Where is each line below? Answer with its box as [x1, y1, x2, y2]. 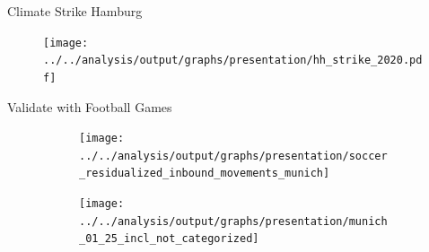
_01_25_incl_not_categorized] [79, 232, 259, 246]
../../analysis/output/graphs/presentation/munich [79, 214, 388, 228]
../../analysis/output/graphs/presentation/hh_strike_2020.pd [43, 54, 423, 67]
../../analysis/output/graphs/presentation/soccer [79, 149, 388, 162]
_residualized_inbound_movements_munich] [79, 167, 330, 180]
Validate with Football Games [7, 97, 172, 116]
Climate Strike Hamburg [7, 2, 143, 20]
